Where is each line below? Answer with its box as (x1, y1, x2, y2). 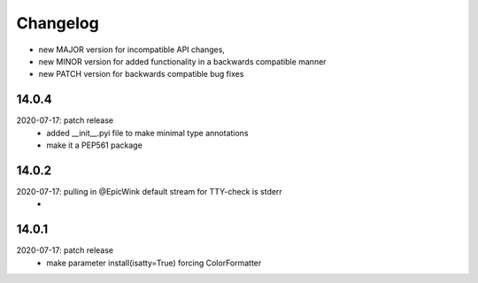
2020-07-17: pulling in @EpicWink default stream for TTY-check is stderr (16, 186, 282, 196)
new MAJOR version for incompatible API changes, (38, 44, 226, 55)
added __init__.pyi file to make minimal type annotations (46, 127, 249, 138)
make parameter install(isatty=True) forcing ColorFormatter (46, 257, 262, 268)
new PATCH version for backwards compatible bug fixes (38, 69, 244, 80)
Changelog (16, 13, 99, 33)
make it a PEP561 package (46, 140, 143, 150)
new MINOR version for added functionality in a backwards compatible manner (38, 56, 327, 66)
